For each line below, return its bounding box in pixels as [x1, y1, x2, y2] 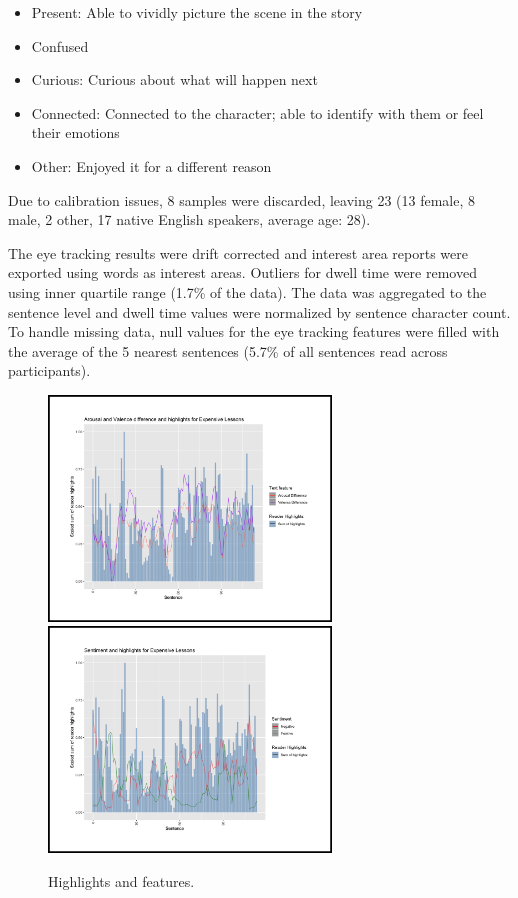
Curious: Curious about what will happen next [31, 69, 318, 90]
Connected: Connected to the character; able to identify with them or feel [31, 102, 484, 123]
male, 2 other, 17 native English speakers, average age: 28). [8, 209, 371, 230]
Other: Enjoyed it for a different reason [31, 155, 272, 176]
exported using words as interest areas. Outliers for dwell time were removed [8, 262, 477, 283]
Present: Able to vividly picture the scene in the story [31, 2, 363, 22]
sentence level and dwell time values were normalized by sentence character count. [8, 301, 511, 322]
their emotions [31, 122, 120, 143]
